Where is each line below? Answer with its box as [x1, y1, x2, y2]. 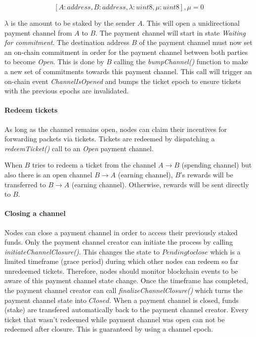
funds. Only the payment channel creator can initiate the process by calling [4, 237, 233, 247]
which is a [210, 246, 241, 256]
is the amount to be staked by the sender [10, 18, 135, 28]
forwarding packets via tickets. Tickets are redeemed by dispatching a [4, 133, 215, 144]
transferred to [4, 179, 46, 189]
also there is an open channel [4, 169, 92, 179]
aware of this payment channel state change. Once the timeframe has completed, [4, 275, 248, 286]
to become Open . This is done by [4, 56, 104, 67]
